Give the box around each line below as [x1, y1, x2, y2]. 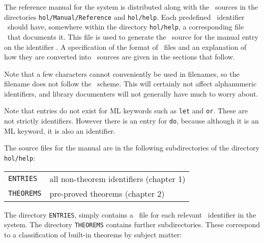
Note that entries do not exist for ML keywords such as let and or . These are [4, 105, 248, 116]
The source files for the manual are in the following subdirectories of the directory [4, 142, 259, 153]
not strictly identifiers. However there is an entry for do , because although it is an [4, 115, 259, 126]
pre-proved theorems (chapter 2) [49, 187, 165, 199]
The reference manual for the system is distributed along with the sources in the [4, 2, 258, 12]
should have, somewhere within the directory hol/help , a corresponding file [7, 21, 244, 32]
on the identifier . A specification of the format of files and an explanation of [4, 41, 247, 52]
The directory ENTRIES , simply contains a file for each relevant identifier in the [4, 209, 256, 220]
